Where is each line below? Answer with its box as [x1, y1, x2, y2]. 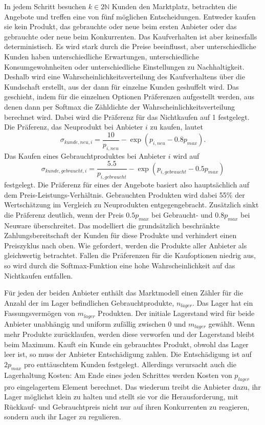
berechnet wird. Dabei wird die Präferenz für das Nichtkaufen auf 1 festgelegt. [4, 111, 250, 122]
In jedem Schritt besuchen [4, 1, 86, 11]
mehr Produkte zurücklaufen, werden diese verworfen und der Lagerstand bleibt [4, 329, 255, 339]
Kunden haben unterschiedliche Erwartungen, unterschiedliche [4, 51, 199, 61]
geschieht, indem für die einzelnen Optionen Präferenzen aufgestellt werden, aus [4, 91, 255, 102]
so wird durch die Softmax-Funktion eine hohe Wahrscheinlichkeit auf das [4, 260, 235, 270]
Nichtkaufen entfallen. [4, 270, 73, 281]
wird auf [173, 150, 200, 161]
